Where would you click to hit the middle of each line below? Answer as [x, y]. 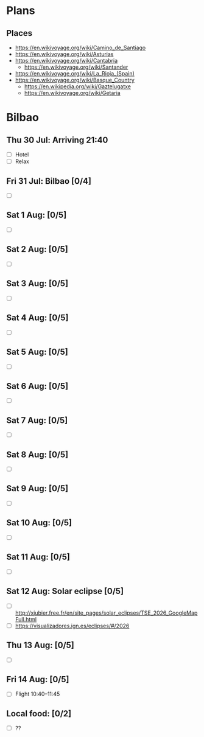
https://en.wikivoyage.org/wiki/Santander [76, 67]
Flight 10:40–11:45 [37, 694]
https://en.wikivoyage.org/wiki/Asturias [64, 54]
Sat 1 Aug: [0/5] [37, 215]
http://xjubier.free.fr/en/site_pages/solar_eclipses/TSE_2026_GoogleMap [106, 613]
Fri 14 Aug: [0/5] [38, 679]
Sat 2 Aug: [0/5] [37, 249]
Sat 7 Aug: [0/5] [37, 420]
